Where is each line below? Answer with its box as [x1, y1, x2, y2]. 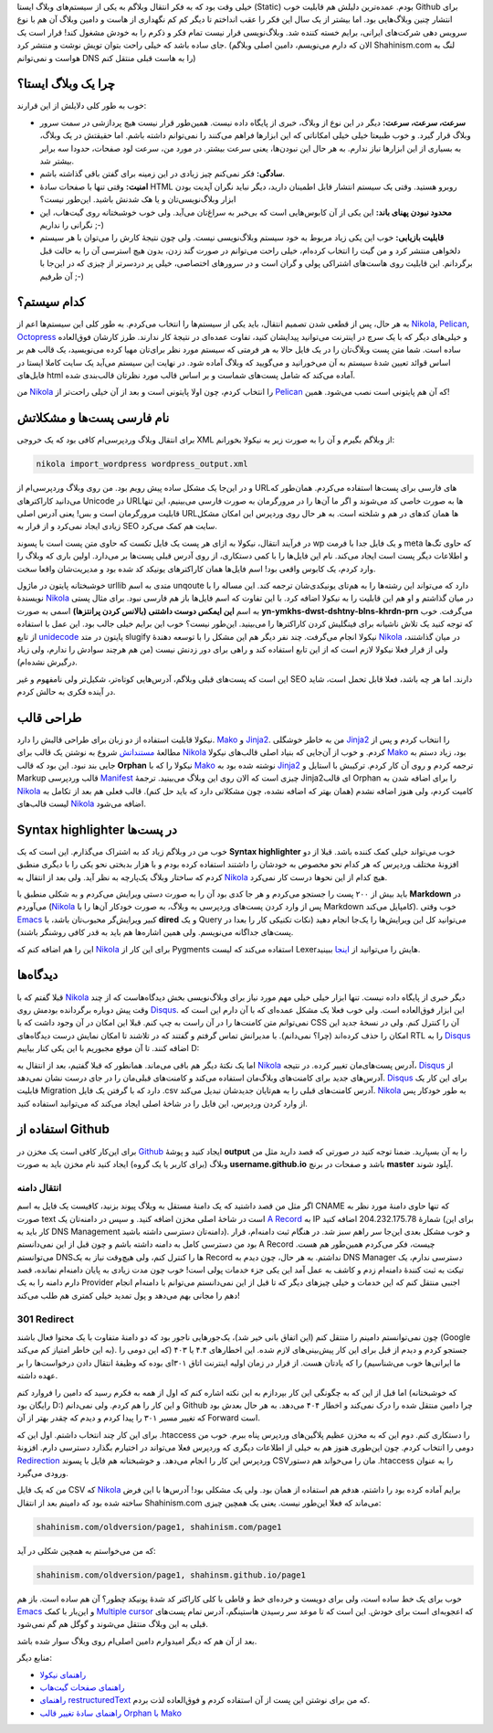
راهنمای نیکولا [39, 1669, 87, 1680]
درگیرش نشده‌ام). [16, 656, 78, 667]
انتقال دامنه [16, 1181, 62, 1194]
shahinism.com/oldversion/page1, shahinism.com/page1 [36, 1522, 282, 1532]
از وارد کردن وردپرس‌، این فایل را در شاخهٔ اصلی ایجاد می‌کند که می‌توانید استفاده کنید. [16, 1098, 308, 1109]
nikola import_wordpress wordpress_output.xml [36, 459, 248, 470]
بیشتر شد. [39, 155, 75, 166]
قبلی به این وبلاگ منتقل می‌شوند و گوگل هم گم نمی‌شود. [16, 1619, 209, 1630]
